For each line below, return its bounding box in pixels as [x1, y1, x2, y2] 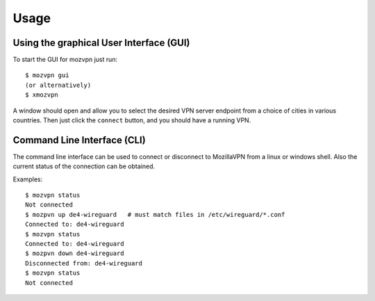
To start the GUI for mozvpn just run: [12, 56, 118, 64]
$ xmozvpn [25, 91, 58, 99]
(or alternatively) [25, 81, 92, 89]
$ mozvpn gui [25, 72, 69, 79]
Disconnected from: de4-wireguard [25, 259, 142, 267]
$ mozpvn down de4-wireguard [25, 250, 124, 257]
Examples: [12, 174, 43, 184]
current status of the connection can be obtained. [12, 162, 156, 170]
